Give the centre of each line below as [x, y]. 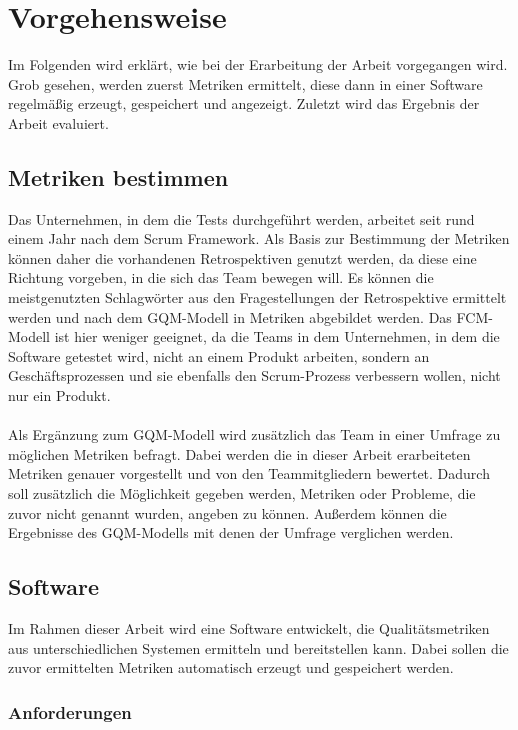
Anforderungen [70, 711]
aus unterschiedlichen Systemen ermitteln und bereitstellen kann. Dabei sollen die [258, 647]
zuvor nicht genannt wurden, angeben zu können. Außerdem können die [227, 512]
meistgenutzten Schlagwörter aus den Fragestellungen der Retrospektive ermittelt [257, 297]
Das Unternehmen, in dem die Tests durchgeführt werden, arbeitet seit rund [241, 218]
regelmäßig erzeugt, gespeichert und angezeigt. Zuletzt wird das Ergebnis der [244, 103]
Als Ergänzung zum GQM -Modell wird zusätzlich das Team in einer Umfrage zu [254, 434]
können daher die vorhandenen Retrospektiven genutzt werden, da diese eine [242, 257]
